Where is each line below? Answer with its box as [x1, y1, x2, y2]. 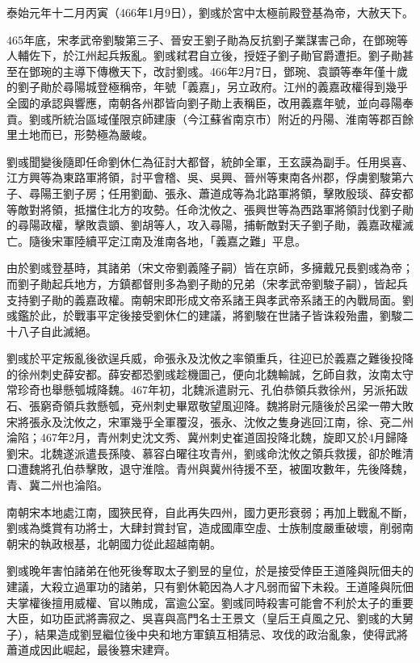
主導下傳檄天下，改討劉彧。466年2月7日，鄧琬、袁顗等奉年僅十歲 [62, 62, 408, 79]
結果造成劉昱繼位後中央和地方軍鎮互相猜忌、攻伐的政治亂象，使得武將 [34, 625, 408, 642]
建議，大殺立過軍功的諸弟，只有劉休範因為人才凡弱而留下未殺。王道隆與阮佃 [6, 578, 414, 594]
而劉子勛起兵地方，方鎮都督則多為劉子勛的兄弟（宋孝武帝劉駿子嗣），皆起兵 [6, 275, 408, 292]
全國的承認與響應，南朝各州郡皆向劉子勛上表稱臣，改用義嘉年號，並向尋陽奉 [6, 94, 414, 111]
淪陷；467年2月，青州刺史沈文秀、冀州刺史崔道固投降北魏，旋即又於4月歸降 [6, 429, 408, 446]
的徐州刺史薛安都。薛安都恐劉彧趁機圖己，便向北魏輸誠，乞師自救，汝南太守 [6, 365, 414, 382]
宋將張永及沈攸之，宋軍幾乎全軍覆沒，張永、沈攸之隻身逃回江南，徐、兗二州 [6, 413, 414, 430]
